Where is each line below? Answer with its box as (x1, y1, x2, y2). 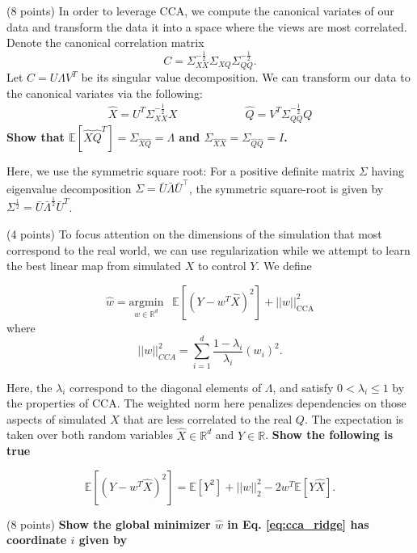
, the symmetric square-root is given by (188, 179, 384, 196)
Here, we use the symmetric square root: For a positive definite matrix (6, 162, 356, 179)
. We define (256, 257, 312, 274)
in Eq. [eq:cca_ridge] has (227, 515, 369, 532)
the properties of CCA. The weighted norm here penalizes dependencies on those (6, 395, 406, 412)
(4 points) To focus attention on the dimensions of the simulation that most (6, 226, 382, 243)
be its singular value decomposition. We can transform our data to (81, 69, 411, 86)
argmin (128, 296, 164, 308)
